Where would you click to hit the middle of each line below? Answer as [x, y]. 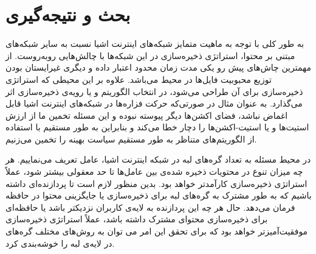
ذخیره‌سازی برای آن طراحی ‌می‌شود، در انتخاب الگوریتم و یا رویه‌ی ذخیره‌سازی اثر [154, 91]
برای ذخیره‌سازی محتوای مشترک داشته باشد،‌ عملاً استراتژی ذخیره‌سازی [137, 219]
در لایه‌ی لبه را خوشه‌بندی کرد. [60, 243]
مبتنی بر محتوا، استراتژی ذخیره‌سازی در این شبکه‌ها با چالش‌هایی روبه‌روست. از [150, 55]
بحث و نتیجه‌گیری [68, 14]
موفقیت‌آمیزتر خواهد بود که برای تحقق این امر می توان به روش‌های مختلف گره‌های [157, 231]
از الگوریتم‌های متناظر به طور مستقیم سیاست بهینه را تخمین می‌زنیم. [131, 139]
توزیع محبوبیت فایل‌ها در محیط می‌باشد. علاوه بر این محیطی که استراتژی [139, 79]
